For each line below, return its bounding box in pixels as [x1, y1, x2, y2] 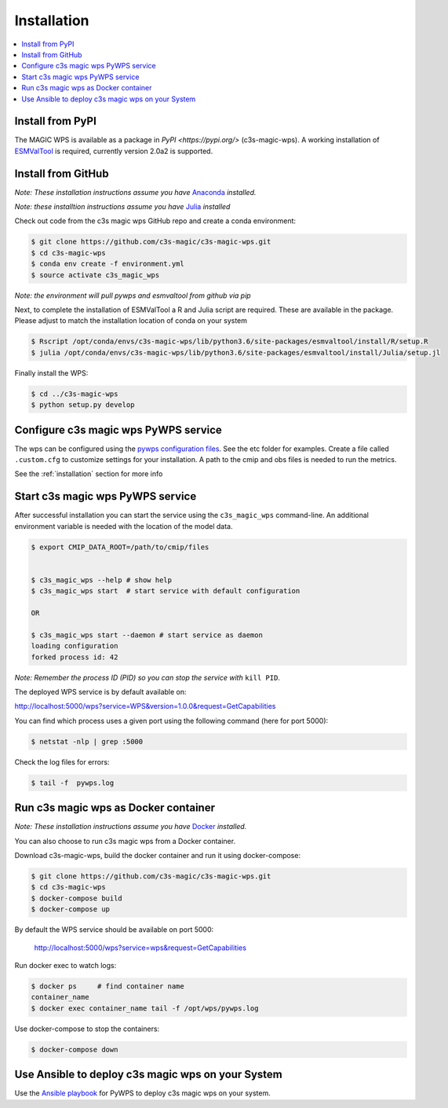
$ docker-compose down [31, 1045, 118, 1054]
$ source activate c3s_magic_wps [31, 270, 160, 279]
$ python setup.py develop [31, 401, 135, 409]
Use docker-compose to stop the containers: [14, 1024, 160, 1033]
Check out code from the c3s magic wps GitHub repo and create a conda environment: [14, 216, 297, 226]
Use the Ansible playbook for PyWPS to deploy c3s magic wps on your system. [14, 1088, 271, 1098]
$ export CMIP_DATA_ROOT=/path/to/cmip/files [31, 542, 209, 552]
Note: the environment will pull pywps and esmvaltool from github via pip [14, 291, 251, 300]
